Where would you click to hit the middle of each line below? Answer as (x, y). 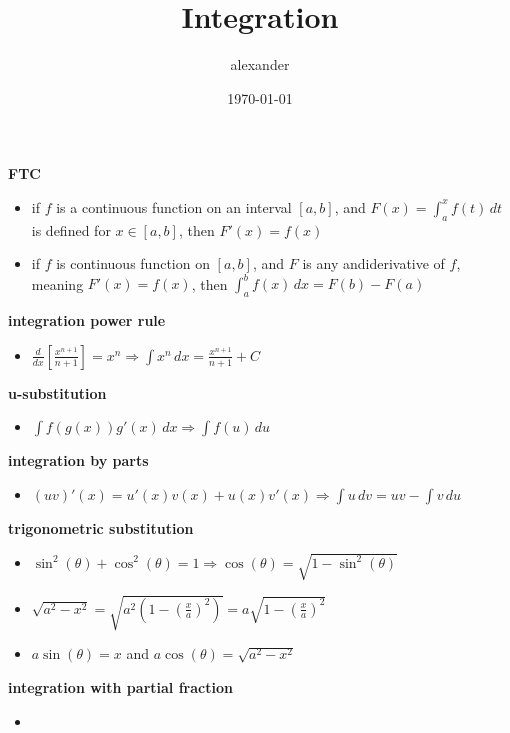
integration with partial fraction (120, 686)
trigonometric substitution (101, 527)
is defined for (71, 229)
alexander (260, 64)
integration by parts (78, 460)
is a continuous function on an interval (174, 206)
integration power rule (87, 320)
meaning (57, 283)
